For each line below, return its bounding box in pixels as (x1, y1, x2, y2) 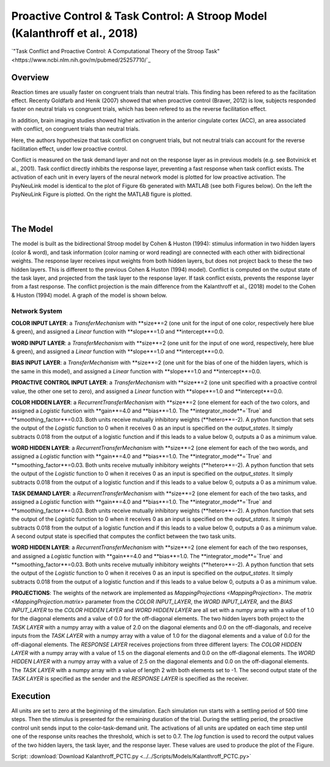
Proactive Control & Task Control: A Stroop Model (11, 9, 267, 23)
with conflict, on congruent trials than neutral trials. (11, 125, 140, 133)
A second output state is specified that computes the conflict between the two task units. (11, 533, 237, 540)
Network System (11, 307, 62, 315)
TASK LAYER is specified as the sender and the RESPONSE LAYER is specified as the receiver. (11, 675, 249, 683)
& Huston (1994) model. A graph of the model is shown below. (11, 291, 167, 299)
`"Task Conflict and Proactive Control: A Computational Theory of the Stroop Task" (11, 48, 220, 55)
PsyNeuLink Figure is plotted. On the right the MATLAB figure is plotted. (11, 190, 193, 198)
